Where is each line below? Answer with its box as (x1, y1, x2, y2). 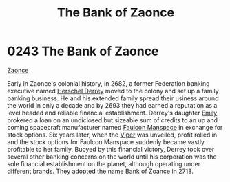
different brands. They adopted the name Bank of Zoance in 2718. (7, 167, 194, 175)
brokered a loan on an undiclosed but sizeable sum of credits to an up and (7, 115, 218, 124)
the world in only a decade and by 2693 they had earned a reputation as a (7, 101, 218, 109)
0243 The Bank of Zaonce (7, 43, 159, 59)
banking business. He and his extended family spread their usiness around (7, 94, 219, 102)
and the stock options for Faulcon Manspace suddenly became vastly (7, 137, 205, 146)
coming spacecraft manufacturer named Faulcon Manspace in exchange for (7, 123, 223, 131)
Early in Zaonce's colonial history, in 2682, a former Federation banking (7, 79, 210, 87)
